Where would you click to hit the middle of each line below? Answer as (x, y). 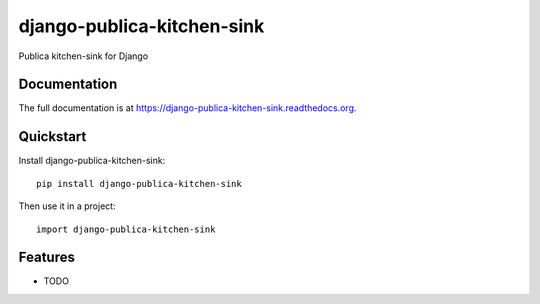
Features (46, 257)
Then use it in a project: (67, 206)
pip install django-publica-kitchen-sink (139, 183)
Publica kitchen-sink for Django (83, 56)
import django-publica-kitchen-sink (126, 229)
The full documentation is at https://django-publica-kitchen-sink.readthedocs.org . (187, 108)
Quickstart (52, 136)
